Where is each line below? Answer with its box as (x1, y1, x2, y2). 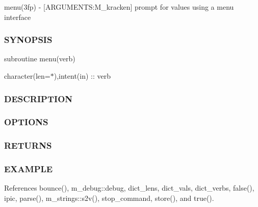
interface (4, 11, 31, 22)
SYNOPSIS (4, 33, 53, 46)
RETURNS (4, 139, 52, 152)
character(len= (4, 71, 50, 81)
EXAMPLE (4, 163, 53, 175)
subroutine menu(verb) (4, 53, 75, 64)
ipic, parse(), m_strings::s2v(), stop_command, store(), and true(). (4, 192, 214, 203)
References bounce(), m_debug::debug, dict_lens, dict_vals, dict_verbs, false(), (4, 182, 254, 193)
